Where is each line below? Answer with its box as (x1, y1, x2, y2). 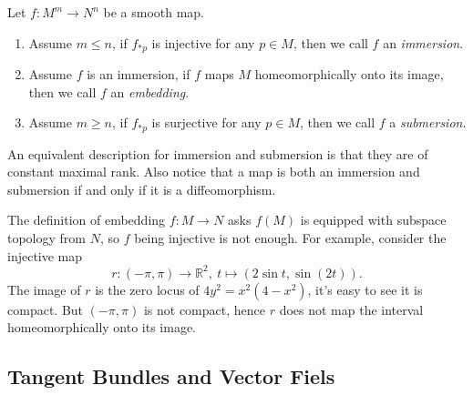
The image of (7, 279, 81, 299)
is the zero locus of (95, 279, 200, 299)
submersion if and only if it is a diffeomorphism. (7, 179, 276, 198)
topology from (7, 228, 87, 248)
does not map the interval (279, 299, 424, 319)
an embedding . (110, 82, 190, 101)
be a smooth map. (103, 3, 205, 21)
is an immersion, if (87, 65, 190, 84)
